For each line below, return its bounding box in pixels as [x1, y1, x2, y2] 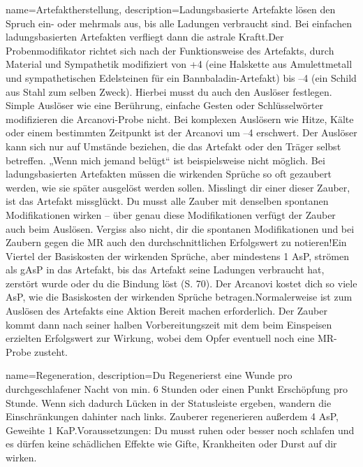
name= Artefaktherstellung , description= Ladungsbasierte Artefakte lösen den [6, 2, 336, 16]
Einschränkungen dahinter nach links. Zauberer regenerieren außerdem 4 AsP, [6, 409, 339, 424]
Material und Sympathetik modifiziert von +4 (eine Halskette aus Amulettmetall [6, 57, 353, 71]
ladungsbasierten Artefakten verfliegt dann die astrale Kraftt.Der [6, 29, 284, 44]
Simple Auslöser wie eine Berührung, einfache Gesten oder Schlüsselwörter [6, 98, 324, 113]
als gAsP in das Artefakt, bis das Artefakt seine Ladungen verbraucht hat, [6, 262, 325, 277]
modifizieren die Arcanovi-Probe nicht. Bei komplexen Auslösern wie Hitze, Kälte [6, 111, 354, 126]
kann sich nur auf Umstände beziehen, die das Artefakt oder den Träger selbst [6, 138, 341, 153]
